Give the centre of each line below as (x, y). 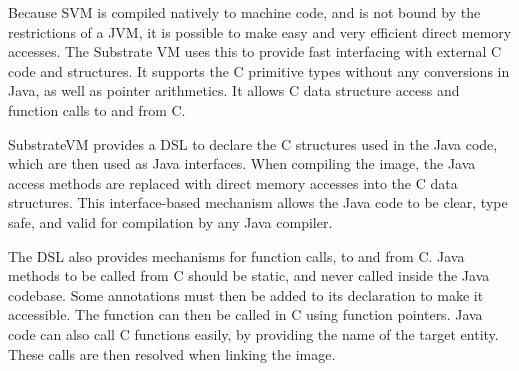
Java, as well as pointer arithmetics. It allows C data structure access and (234, 90)
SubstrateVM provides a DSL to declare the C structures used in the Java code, (253, 143)
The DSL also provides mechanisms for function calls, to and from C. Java (236, 255)
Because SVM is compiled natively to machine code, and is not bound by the (244, 12)
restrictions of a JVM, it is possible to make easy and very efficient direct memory (260, 31)
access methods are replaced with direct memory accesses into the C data (233, 182)
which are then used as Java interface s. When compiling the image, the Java (242, 163)
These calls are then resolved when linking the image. (172, 353)
